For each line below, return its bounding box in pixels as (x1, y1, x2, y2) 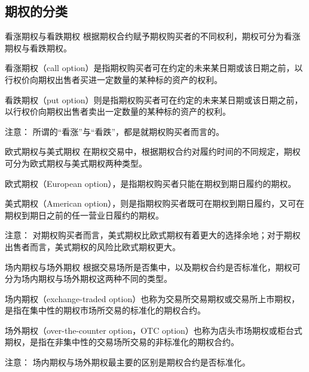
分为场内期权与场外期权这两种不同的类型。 (5, 272, 172, 285)
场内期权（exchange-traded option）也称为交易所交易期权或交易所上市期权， (5, 292, 300, 305)
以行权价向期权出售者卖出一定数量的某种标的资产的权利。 (5, 105, 231, 118)
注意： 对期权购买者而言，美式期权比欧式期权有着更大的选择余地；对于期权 (5, 229, 301, 241)
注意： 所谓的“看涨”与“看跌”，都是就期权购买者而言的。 (5, 125, 225, 137)
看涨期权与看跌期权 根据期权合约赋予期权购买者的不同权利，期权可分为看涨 (5, 30, 301, 42)
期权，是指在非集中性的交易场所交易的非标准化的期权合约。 (5, 336, 239, 348)
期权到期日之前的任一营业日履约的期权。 (5, 208, 164, 221)
